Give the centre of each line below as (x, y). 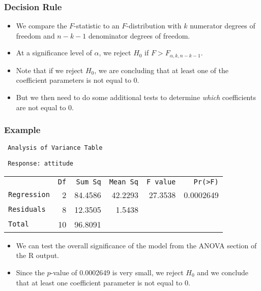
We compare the (41, 26)
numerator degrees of (223, 26)
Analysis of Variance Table (55, 148)
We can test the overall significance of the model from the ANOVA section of (136, 245)
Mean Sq (124, 182)
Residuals (27, 209)
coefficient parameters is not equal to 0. (78, 80)
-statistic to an (97, 26)
